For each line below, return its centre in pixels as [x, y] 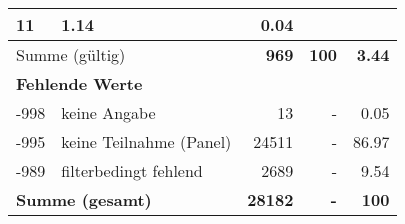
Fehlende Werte [79, 83]
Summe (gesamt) [84, 199]
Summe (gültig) [71, 54]
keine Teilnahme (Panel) [146, 141]
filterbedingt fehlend [132, 170]
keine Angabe [108, 112]
